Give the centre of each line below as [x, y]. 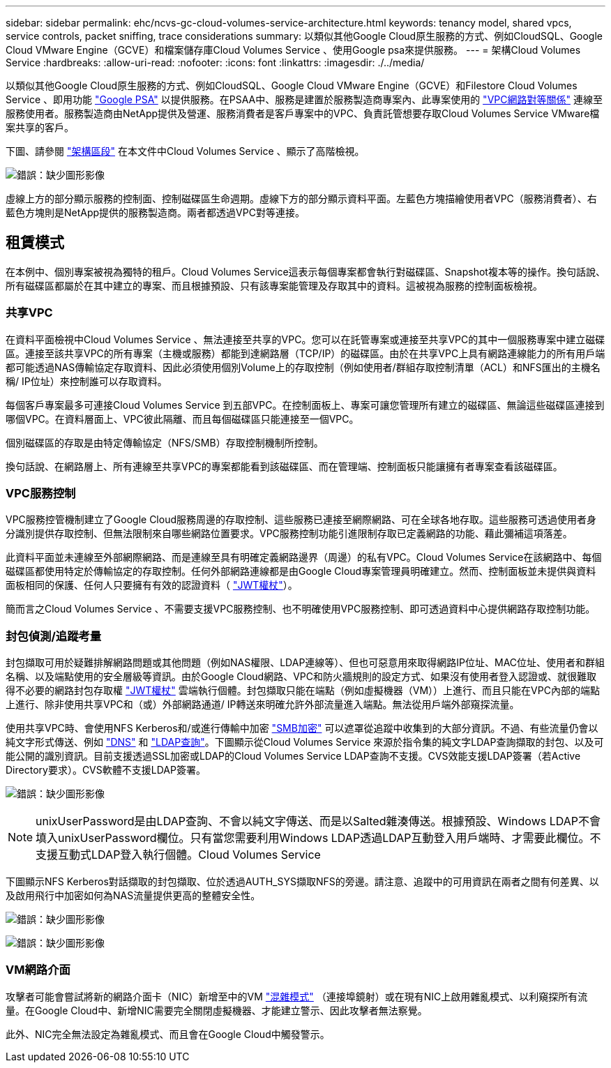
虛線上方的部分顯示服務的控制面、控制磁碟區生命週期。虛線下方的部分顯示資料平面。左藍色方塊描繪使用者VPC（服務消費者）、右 [301, 198]
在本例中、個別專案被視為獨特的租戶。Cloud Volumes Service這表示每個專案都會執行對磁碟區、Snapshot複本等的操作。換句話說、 [305, 271]
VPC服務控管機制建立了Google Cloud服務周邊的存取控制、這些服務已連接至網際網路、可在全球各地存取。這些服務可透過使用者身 [301, 520]
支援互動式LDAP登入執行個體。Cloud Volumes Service [178, 855]
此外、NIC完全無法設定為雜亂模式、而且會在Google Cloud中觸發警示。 [168, 1034]
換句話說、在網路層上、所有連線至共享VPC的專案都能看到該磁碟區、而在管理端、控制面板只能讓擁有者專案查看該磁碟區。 [284, 466]
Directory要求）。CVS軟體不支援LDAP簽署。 [106, 770]
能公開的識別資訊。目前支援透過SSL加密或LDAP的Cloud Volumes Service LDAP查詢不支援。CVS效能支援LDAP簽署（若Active [293, 756]
